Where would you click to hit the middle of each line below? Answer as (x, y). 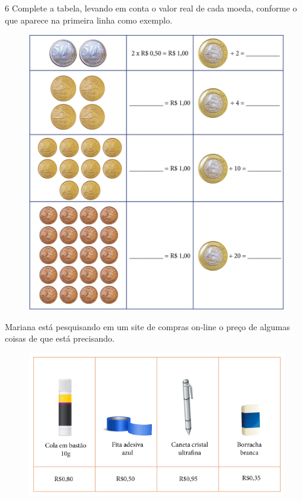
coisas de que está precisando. (60, 338)
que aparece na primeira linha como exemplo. (89, 20)
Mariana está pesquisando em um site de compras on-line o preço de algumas (148, 326)
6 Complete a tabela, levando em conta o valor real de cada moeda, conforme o (151, 8)
